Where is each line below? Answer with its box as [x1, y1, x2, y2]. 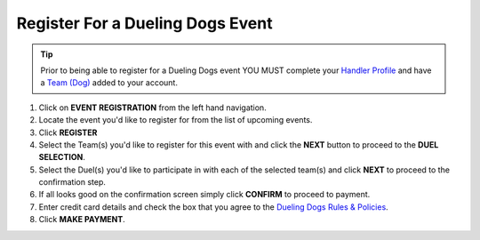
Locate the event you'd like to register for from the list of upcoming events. [38, 115, 313, 125]
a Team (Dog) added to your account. [40, 77, 178, 88]
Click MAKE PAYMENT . [38, 214, 126, 225]
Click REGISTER [38, 127, 98, 138]
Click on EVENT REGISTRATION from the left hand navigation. [38, 102, 267, 113]
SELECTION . [38, 152, 86, 163]
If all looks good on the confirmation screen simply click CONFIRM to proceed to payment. [38, 189, 371, 200]
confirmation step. [38, 177, 107, 188]
